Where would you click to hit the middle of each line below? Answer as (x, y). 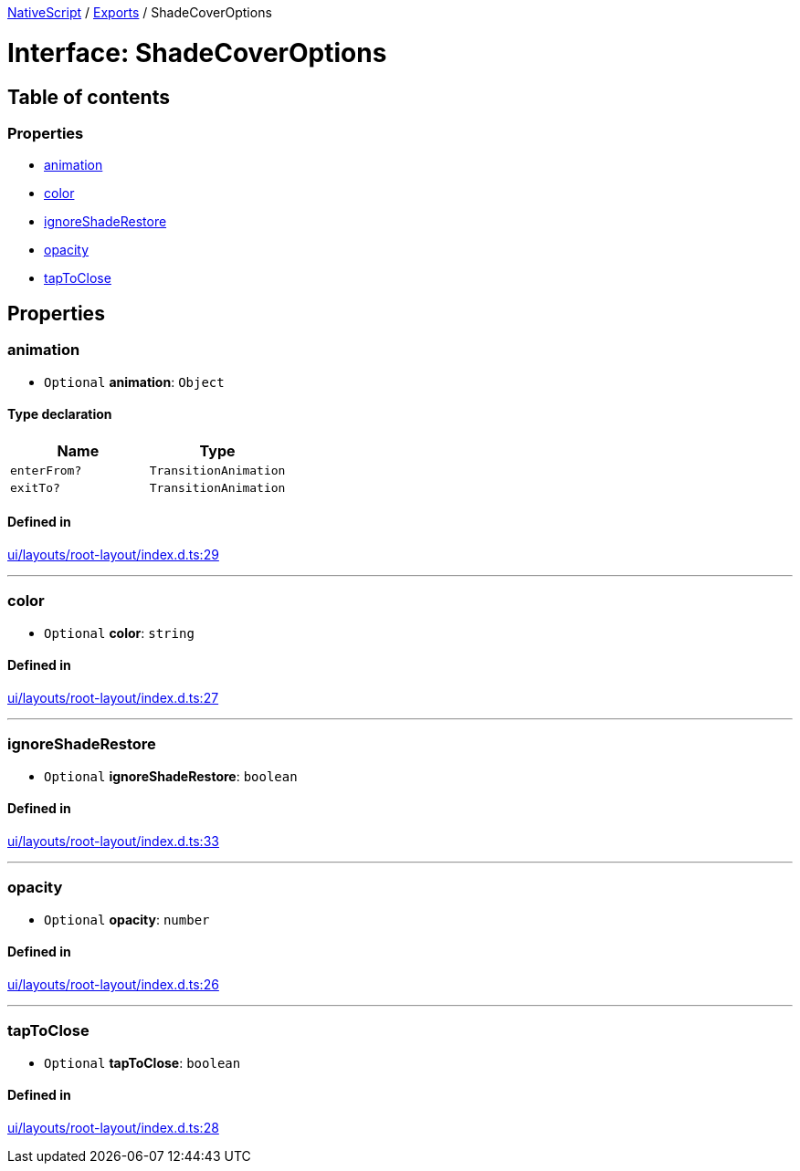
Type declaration (60, 414)
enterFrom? (46, 470)
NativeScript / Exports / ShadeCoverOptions (140, 12)
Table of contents (89, 97)
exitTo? (35, 487)
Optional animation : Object (134, 382)
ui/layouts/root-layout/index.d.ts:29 (113, 554)
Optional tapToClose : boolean (142, 1062)
